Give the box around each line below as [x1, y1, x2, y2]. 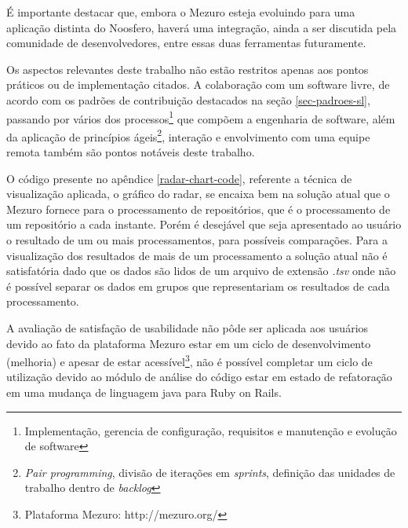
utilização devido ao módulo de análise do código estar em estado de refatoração [6, 368, 392, 385]
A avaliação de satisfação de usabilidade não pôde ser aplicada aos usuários [6, 320, 369, 335]
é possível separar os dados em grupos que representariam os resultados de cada [6, 277, 390, 294]
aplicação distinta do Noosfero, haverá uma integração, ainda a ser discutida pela [6, 19, 397, 35]
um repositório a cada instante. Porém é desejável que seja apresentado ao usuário [6, 216, 402, 233]
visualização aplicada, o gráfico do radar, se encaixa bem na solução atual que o [6, 185, 390, 202]
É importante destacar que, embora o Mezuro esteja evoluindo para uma [6, 4, 355, 20]
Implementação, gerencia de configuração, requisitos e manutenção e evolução [24, 422, 397, 438]
